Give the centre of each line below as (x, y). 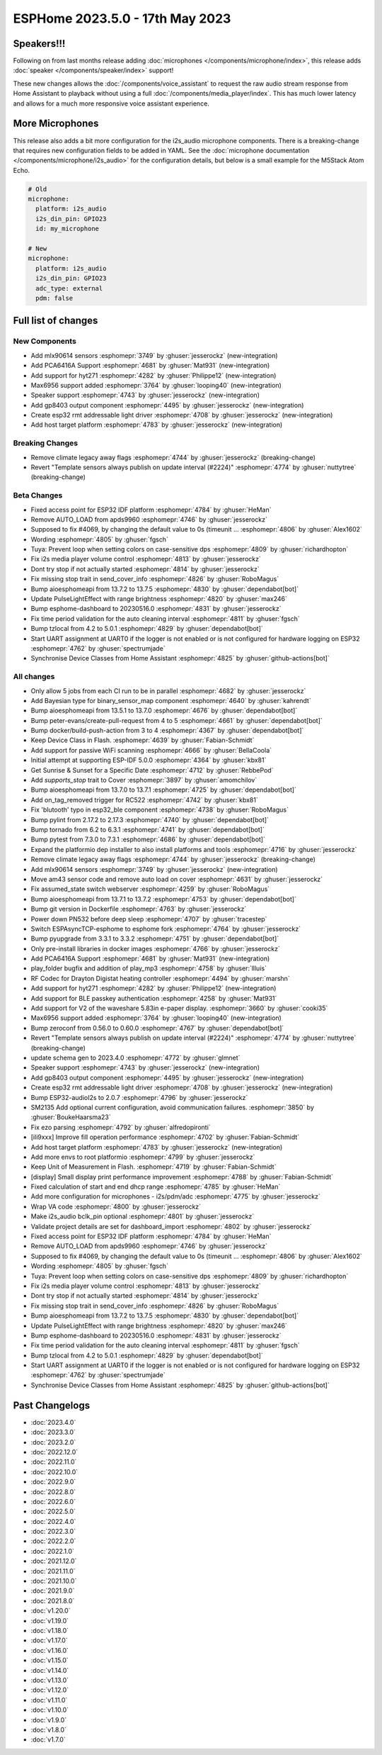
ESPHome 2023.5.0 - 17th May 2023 (122, 18)
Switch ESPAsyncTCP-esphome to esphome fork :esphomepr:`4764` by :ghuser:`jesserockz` (166, 929)
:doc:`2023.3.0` (53, 1432)
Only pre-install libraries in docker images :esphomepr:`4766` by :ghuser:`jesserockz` (156, 948)
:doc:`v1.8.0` (49, 1729)
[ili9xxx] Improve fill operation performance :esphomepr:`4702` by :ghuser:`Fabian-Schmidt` (165, 1137)
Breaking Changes (46, 443)
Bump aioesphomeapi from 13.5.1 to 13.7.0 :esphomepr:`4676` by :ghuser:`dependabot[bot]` (164, 711)
